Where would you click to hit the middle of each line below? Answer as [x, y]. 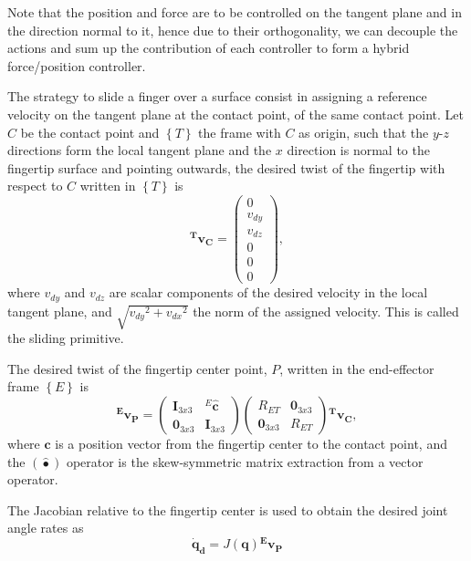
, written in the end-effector [357, 368]
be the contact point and [90, 132]
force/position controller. [77, 65]
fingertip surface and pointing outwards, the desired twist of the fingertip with [226, 167]
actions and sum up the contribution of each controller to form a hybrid [209, 48]
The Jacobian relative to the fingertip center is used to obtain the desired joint [228, 509]
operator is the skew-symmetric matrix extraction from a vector [245, 461]
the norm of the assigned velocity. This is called [326, 311]
